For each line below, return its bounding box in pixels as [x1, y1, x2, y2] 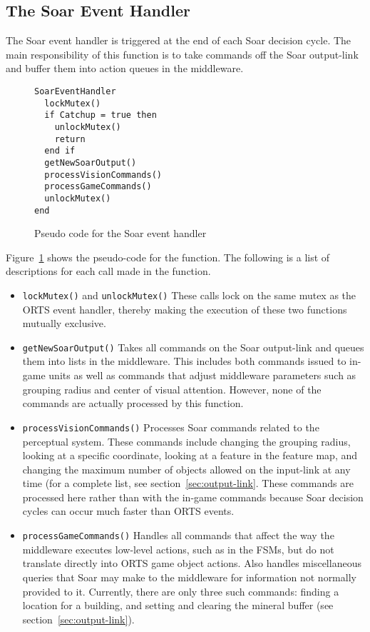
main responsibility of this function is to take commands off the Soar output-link [6, 46, 359, 61]
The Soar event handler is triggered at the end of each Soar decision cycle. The [6, 33, 351, 48]
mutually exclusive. [22, 316, 106, 331]
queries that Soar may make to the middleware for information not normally [22, 569, 356, 584]
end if [44, 146, 76, 156]
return [54, 134, 86, 144]
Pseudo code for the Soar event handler [34, 226, 207, 241]
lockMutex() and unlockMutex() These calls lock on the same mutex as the [22, 287, 356, 302]
